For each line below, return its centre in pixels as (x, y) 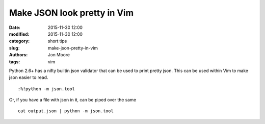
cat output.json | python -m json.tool (66, 111)
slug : (14, 48)
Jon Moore (59, 55)
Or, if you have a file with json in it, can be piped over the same (73, 100)
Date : (15, 27)
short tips (57, 41)
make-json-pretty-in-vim (73, 48)
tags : (14, 62)
